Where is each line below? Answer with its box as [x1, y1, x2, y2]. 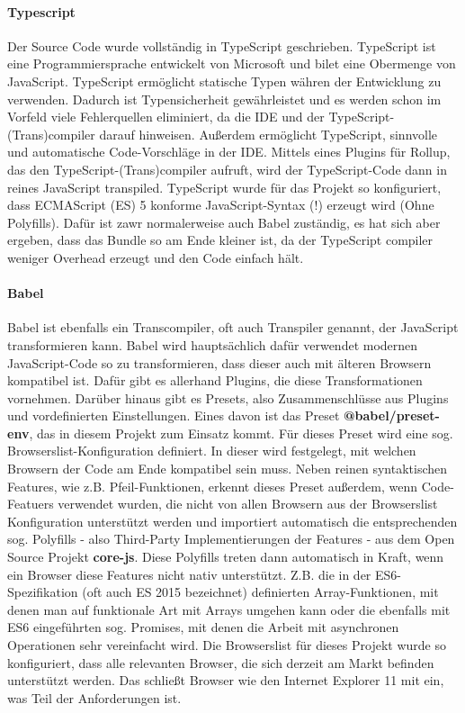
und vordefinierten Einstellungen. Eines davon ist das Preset [7, 406, 340, 425]
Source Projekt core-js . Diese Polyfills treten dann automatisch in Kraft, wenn [7, 547, 444, 566]
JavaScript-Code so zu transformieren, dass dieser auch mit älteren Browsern [7, 353, 432, 372]
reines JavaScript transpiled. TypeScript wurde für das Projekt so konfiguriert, [7, 177, 442, 196]
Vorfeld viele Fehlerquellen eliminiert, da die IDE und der [7, 107, 325, 126]
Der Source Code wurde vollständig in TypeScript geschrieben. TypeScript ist [7, 36, 436, 55]
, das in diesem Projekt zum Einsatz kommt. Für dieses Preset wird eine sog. [29, 423, 453, 442]
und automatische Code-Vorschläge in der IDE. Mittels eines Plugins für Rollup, [7, 142, 451, 161]
